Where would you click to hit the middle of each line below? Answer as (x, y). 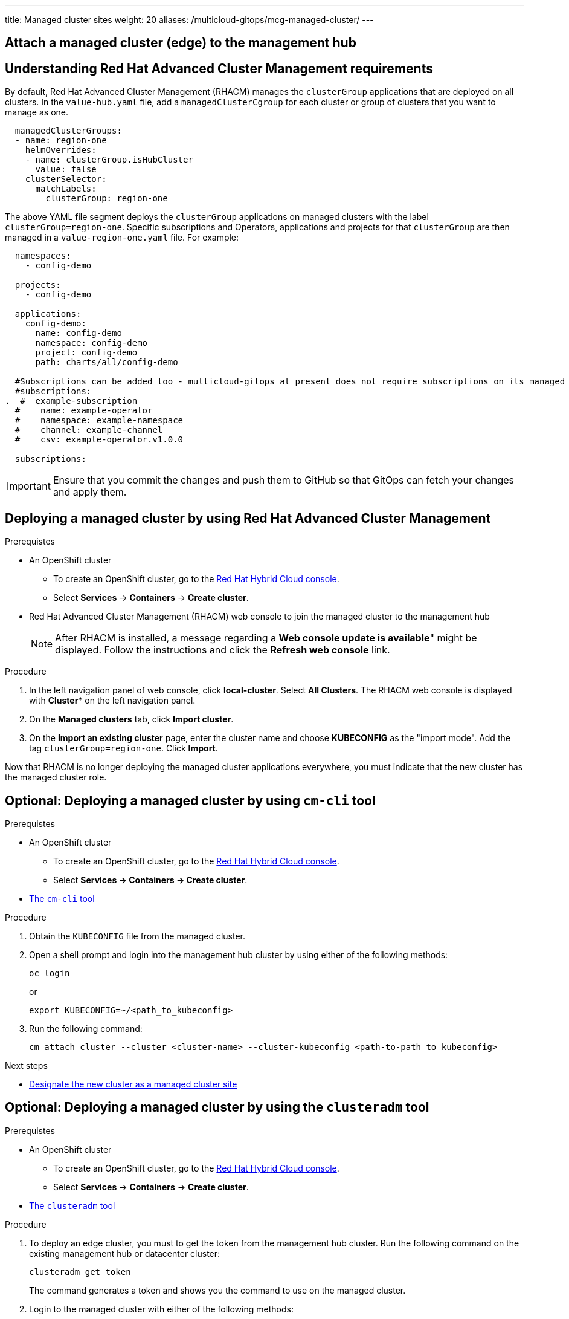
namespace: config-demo (92, 343)
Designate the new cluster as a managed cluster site (133, 1084)
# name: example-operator (84, 411)
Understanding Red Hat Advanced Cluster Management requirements (219, 68)
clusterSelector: (66, 179)
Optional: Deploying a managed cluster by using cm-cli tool (190, 800)
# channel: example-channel (89, 430)
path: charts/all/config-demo (107, 362)
